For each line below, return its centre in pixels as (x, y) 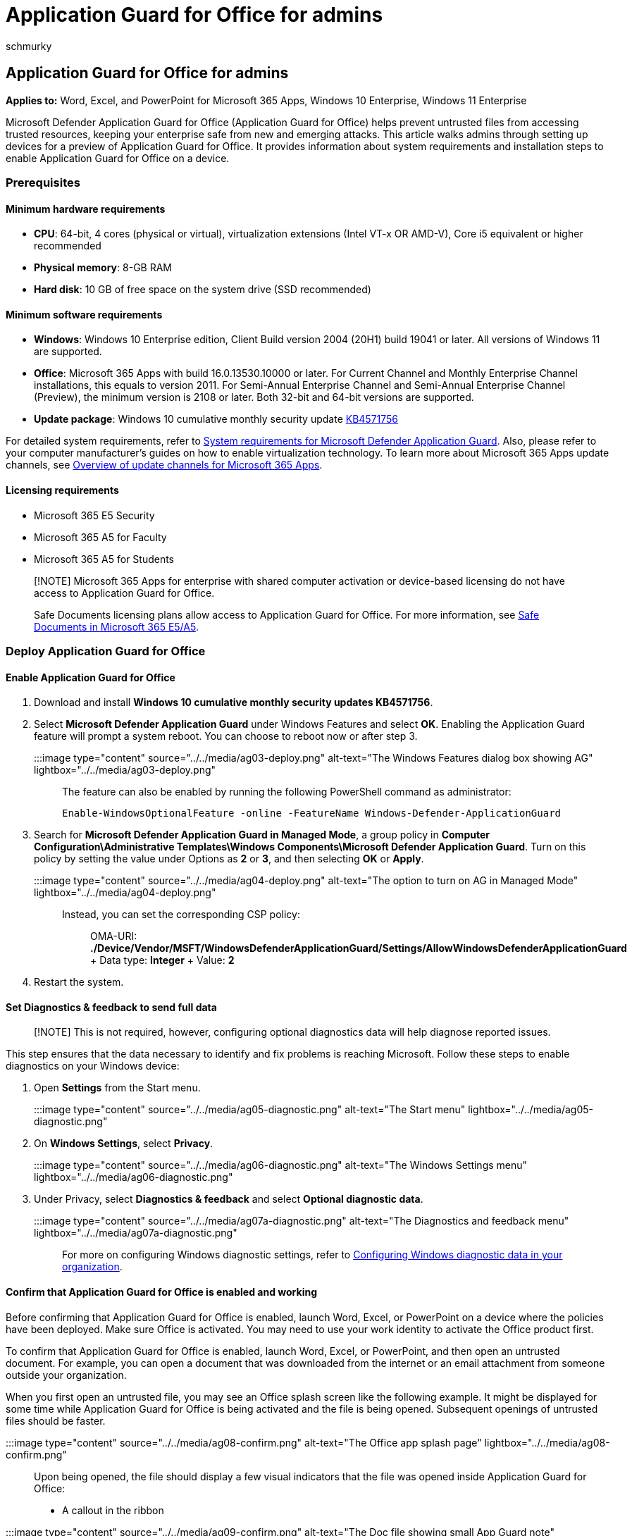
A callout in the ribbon (113, 1510)
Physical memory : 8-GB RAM (103, 268)
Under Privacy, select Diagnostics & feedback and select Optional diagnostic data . (229, 1199)
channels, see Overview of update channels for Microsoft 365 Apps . (164, 465)
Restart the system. (79, 982)
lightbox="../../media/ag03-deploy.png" (125, 770)
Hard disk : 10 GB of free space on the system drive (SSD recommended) (203, 290)
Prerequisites (43, 182)
